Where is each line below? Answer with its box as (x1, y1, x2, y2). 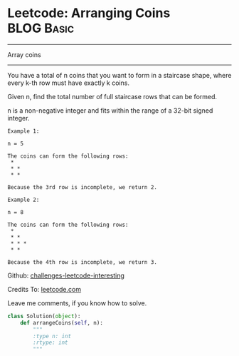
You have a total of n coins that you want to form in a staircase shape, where (7, 71, 232, 79)
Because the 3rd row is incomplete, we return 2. (7, 183, 158, 190)
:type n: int (33, 332, 72, 340)
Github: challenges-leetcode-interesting (7, 271, 124, 280)
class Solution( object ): (7, 312, 81, 320)
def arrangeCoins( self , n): (20, 319, 103, 326)
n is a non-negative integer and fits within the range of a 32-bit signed (7, 106, 213, 115)
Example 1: (7, 127, 40, 135)
